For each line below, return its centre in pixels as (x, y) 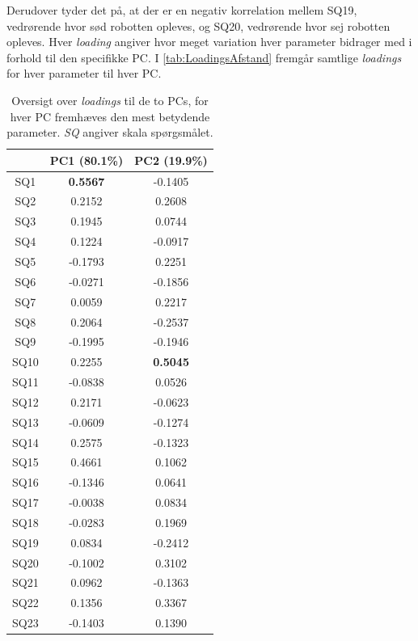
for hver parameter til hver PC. (84, 73)
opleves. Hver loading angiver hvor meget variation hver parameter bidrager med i (209, 42)
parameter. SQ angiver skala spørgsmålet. (110, 132)
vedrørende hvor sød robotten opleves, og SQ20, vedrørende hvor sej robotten (198, 25)
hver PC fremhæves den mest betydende (110, 116)
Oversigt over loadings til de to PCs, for (110, 100)
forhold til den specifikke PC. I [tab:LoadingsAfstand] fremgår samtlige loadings (204, 57)
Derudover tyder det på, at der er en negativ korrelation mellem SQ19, (182, 10)
